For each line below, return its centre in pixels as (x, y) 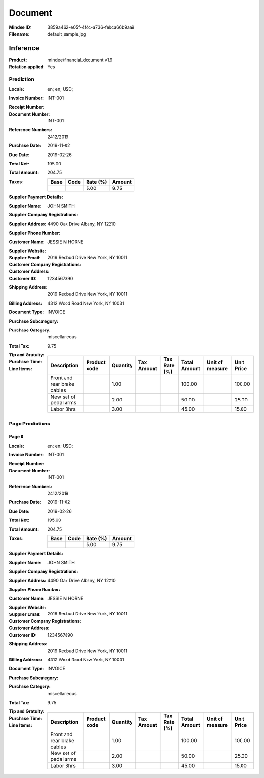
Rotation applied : (27, 67)
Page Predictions (30, 424)
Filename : (19, 34)
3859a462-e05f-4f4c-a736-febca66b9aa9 (91, 27)
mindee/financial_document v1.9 (80, 60)
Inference (24, 48)
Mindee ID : (20, 27)
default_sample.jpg (67, 34)
